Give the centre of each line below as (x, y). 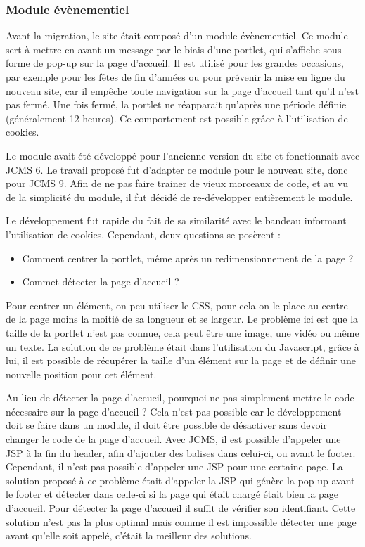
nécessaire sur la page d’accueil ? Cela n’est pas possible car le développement (174, 411)
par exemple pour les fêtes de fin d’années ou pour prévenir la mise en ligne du (175, 77)
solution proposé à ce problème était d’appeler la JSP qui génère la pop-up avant (180, 480)
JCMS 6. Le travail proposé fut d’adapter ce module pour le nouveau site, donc (177, 169)
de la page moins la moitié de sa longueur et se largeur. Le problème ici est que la (182, 319)
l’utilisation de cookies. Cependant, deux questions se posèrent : (143, 234)
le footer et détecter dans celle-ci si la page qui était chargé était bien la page (172, 494)
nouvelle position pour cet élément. (81, 374)
